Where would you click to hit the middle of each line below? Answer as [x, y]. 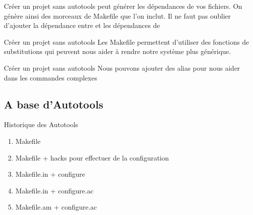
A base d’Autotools [54, 104]
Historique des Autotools [41, 124]
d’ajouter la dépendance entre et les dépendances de [82, 25]
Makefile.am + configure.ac [56, 207]
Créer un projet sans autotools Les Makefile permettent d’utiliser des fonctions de [126, 41]
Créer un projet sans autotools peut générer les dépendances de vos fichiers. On [123, 6]
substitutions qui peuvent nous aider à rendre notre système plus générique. [117, 51]
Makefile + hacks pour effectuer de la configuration [92, 157]
